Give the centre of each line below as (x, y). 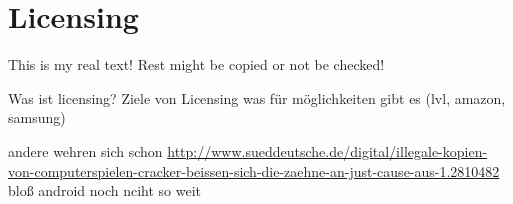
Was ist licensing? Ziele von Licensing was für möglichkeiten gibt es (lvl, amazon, (257, 97)
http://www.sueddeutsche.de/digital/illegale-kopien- (327, 150)
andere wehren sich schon (85, 150)
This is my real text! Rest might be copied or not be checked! (196, 64)
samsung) (37, 117)
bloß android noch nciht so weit (105, 190)
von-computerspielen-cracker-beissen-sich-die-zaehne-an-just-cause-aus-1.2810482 (254, 170)
